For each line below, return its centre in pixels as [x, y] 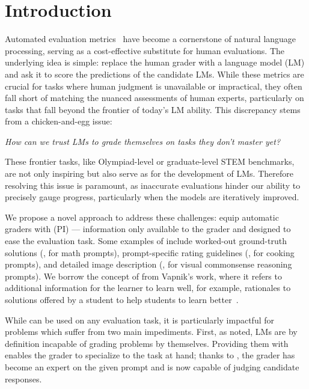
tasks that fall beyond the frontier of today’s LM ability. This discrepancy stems [153, 109]
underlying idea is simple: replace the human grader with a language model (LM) [155, 62]
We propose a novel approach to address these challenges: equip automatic [142, 217]
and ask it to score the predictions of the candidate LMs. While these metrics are [154, 74]
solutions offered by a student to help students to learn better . [122, 299]
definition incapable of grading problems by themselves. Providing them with [147, 343]
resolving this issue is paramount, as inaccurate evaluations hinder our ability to [153, 185]
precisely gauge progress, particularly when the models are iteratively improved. [152, 197]
